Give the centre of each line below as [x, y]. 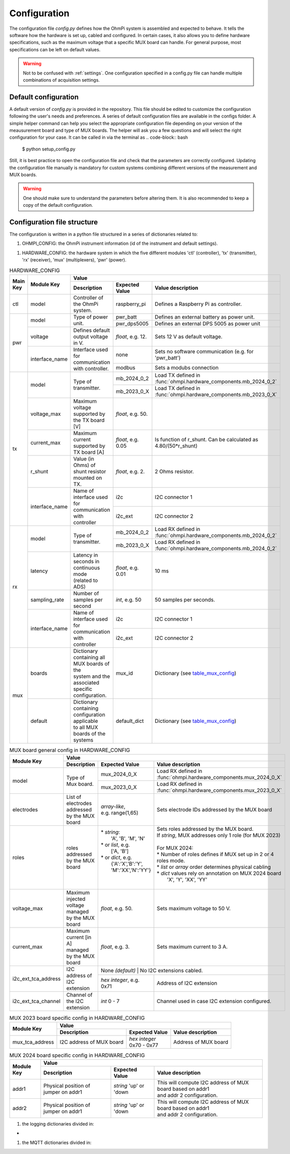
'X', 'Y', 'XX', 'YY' [187, 880]
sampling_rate [47, 599]
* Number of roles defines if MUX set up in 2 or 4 [215, 855]
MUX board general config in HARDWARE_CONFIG [70, 750]
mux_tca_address [33, 1042]
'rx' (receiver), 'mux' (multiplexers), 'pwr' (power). [74, 260]
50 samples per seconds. [185, 599]
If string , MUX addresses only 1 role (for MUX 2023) [219, 835]
